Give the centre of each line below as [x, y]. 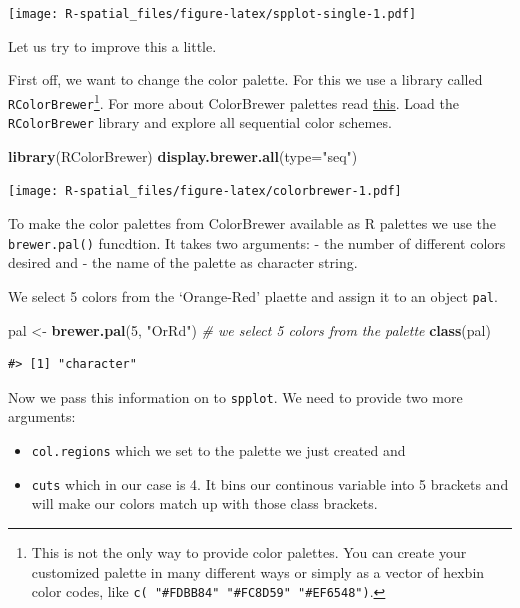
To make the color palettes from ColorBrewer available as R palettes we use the [252, 223]
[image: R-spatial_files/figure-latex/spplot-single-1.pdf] [212, 14]
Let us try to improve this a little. [112, 45]
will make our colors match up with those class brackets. [204, 503]
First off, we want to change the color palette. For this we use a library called [245, 79]
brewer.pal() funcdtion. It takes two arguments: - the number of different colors [257, 242]
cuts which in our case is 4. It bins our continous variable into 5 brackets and [270, 483]
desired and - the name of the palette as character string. [183, 262]
